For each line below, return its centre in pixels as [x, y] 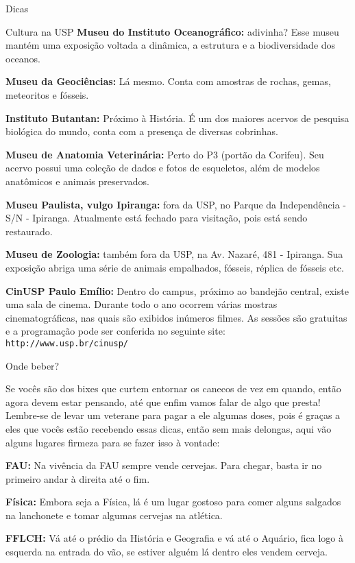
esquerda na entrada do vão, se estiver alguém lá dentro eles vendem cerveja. [167, 552]
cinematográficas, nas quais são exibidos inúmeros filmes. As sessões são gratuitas [176, 317]
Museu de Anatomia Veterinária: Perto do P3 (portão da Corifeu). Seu [165, 154]
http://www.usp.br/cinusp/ [67, 343]
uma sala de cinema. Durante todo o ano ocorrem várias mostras [142, 304]
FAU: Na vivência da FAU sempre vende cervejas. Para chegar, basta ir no [164, 465]
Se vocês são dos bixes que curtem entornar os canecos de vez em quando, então [173, 388]
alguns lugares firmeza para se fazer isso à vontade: [113, 442]
